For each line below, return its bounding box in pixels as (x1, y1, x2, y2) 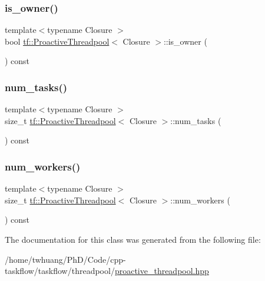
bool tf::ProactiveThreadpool (5, 35, 110, 47)
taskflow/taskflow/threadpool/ (5, 265, 115, 277)
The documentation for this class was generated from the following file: (5, 233, 261, 245)
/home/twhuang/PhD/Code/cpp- (5, 253, 126, 265)
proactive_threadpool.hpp (114, 265, 209, 277)
